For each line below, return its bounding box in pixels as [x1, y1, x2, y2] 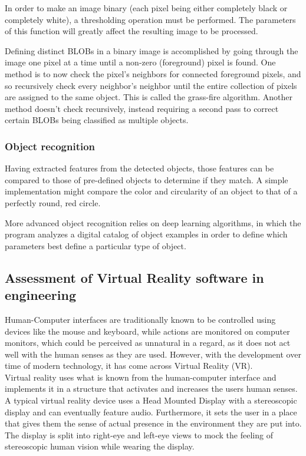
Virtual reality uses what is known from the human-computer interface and [5, 371, 277, 383]
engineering [5, 286, 76, 304]
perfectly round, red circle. [5, 196, 101, 209]
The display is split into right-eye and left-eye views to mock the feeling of [5, 428, 273, 441]
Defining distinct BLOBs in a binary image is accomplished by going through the [5, 44, 298, 57]
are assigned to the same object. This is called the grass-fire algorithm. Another [5, 91, 292, 103]
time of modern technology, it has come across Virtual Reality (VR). [5, 359, 253, 372]
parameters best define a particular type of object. [5, 239, 186, 252]
